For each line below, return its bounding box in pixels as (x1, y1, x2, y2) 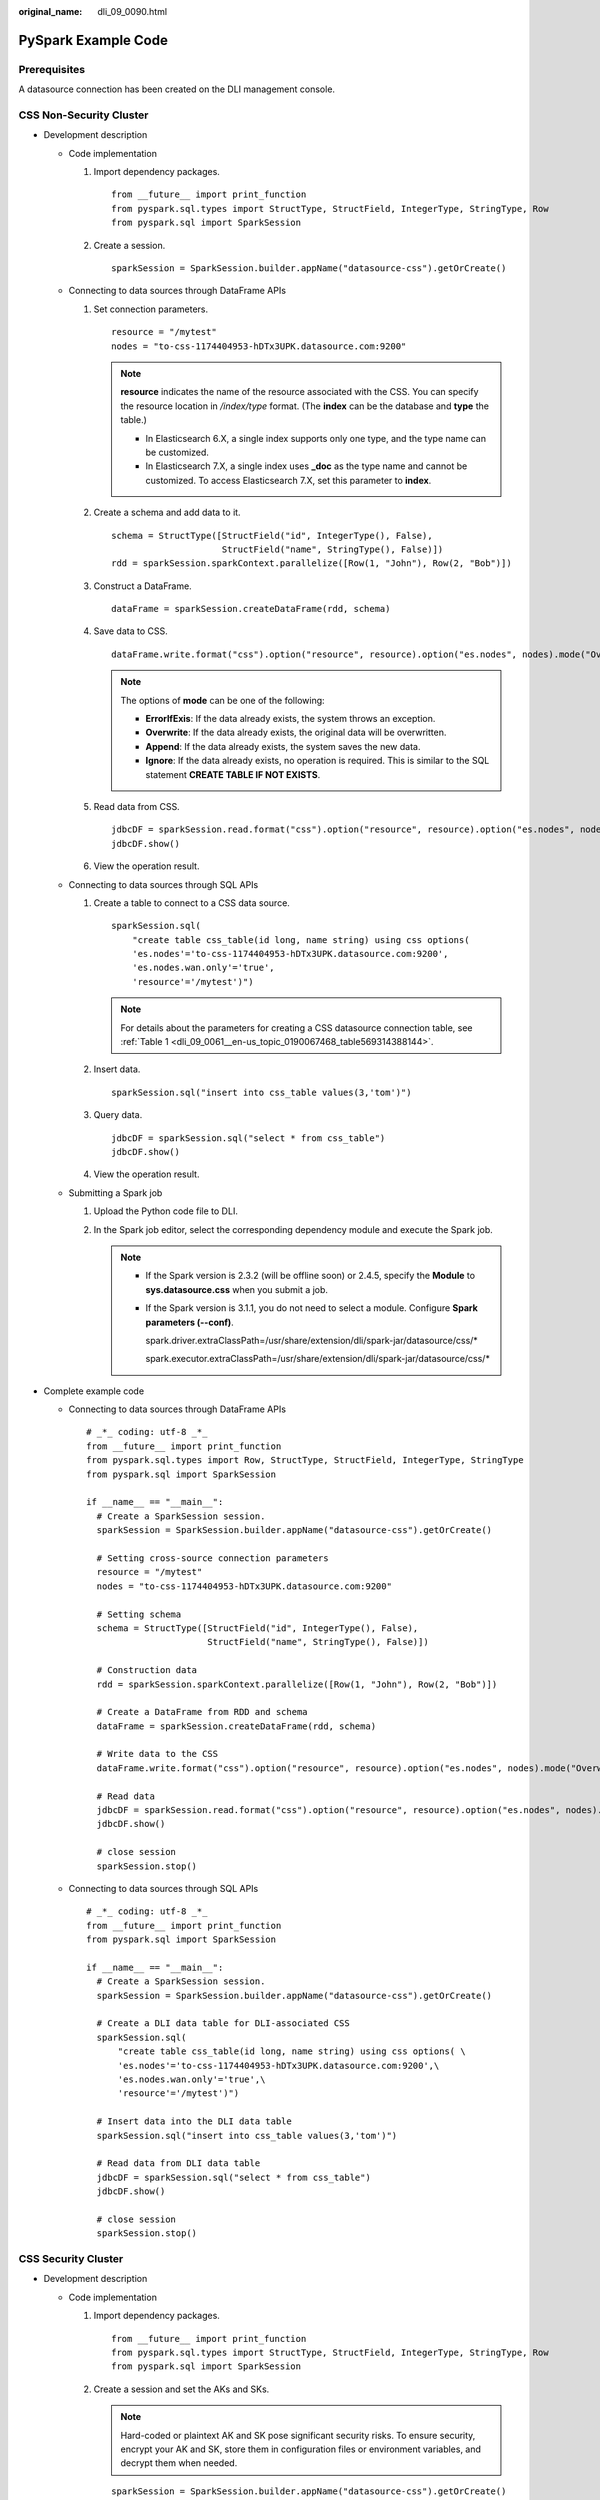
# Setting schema (96, 1608, 182, 1620)
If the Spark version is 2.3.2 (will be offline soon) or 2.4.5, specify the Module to (145, 1270, 475, 1282)
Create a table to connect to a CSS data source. (93, 896, 290, 909)
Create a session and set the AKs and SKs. (93, 2383, 270, 2395)
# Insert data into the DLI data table (96, 2116, 292, 2127)
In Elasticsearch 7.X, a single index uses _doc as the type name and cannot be (145, 460, 468, 472)
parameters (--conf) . (145, 1316, 234, 1328)
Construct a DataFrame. (93, 580, 192, 592)
